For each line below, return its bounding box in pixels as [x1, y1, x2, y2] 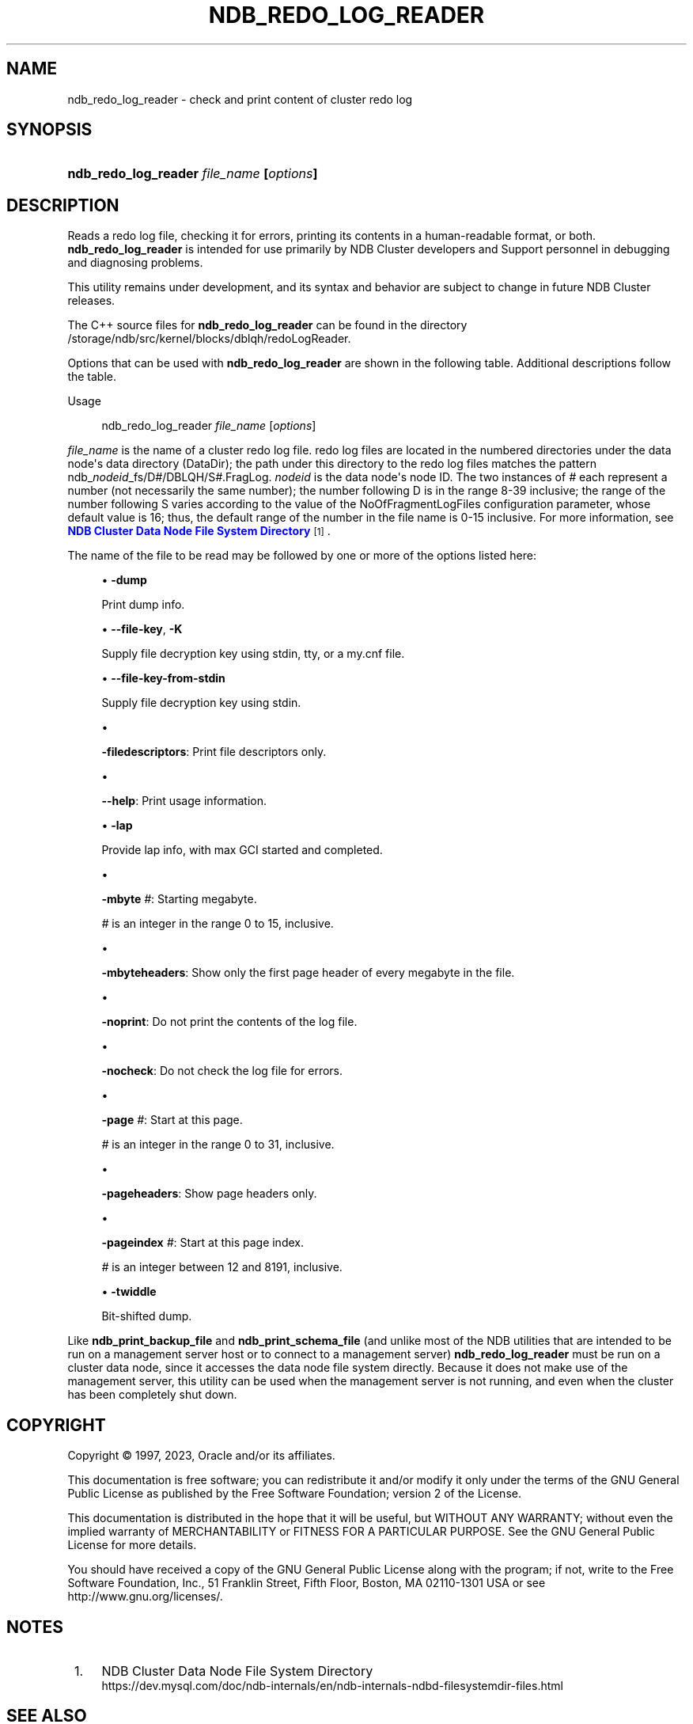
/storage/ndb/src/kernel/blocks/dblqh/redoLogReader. [67, 332, 351, 346]
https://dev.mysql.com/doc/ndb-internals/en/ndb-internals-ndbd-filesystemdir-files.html [101, 1678, 563, 1692]
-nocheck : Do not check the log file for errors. [101, 1064, 343, 1078]
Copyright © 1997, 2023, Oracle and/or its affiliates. [67, 1449, 335, 1463]
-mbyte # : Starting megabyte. [101, 892, 257, 906]
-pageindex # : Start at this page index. [101, 1236, 304, 1250]
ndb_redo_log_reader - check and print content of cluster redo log [67, 92, 413, 106]
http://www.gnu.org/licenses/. [67, 1589, 223, 1604]
